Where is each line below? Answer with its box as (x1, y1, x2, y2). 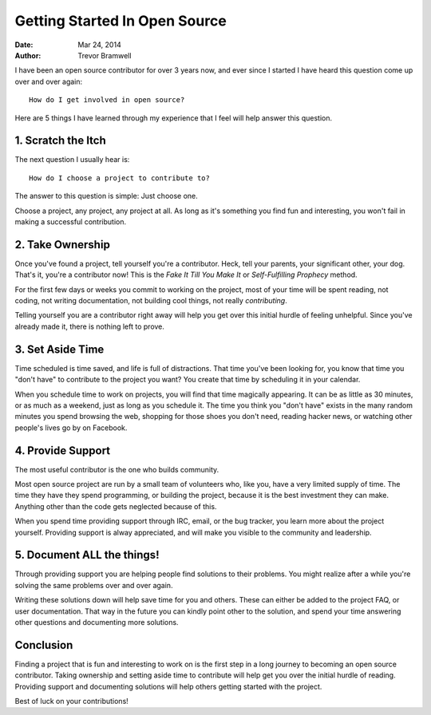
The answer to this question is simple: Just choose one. (14, 192, 199, 201)
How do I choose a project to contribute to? (29, 173, 211, 183)
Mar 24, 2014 (77, 40, 121, 49)
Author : (14, 50, 42, 60)
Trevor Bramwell (77, 50, 132, 60)
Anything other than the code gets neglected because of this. (14, 501, 217, 511)
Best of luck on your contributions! (14, 697, 129, 706)
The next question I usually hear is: (14, 155, 130, 164)
